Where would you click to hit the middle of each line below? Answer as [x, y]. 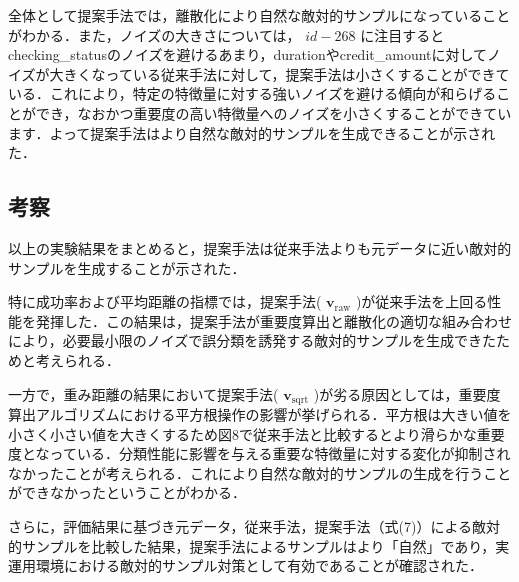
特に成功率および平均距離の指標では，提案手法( [165, 301]
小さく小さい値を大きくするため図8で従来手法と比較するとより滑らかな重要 [256, 433]
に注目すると [402, 34]
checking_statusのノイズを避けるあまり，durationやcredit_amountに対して [248, 54]
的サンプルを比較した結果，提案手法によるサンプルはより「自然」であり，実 [259, 545]
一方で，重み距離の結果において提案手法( [143, 393]
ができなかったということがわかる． [127, 492]
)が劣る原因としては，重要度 [407, 393]
